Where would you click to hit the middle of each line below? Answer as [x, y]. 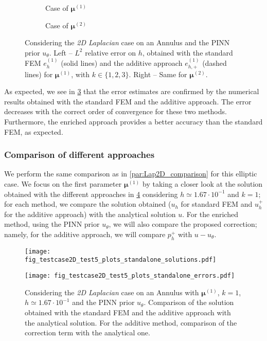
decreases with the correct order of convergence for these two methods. [115, 111]
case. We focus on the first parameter [63, 183]
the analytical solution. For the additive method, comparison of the [131, 322]
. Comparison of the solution [189, 302]
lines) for [39, 74]
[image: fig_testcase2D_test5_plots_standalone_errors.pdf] [130, 276]
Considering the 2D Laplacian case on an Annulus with [112, 292]
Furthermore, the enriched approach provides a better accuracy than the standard [133, 121]
